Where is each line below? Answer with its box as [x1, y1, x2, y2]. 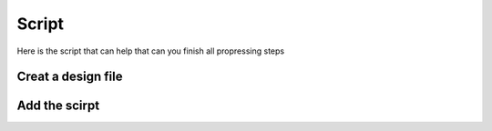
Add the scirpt [16, 98, 100, 114]
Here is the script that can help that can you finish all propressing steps [16, 45, 285, 56]
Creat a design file [16, 69, 123, 85]
